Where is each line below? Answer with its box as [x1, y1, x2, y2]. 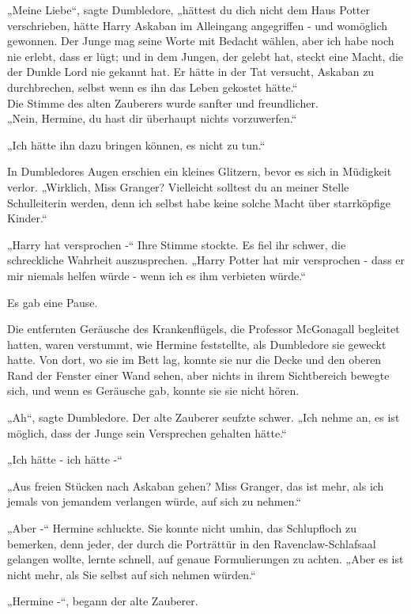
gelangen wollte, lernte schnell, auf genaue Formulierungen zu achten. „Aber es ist [7, 551, 404, 567]
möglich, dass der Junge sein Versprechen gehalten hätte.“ [7, 424, 287, 441]
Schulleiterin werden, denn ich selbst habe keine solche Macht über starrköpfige [7, 194, 391, 210]
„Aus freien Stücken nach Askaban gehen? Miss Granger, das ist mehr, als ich [7, 477, 384, 494]
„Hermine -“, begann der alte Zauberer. [7, 593, 198, 609]
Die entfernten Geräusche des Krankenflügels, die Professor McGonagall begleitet [7, 320, 400, 337]
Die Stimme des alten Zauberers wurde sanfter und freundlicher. [7, 94, 319, 111]
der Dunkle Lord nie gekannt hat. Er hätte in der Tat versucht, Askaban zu [7, 63, 375, 80]
